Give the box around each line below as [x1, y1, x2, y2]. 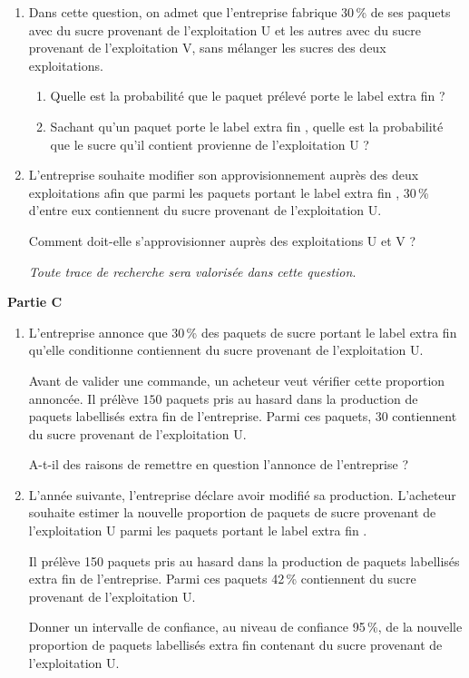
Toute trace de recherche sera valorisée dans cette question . [28, 261, 357, 280]
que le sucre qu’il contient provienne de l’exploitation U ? [50, 134, 369, 153]
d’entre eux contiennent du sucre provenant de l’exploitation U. [28, 201, 382, 220]
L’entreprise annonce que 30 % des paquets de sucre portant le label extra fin [28, 322, 457, 341]
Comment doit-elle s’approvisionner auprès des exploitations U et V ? [28, 231, 416, 250]
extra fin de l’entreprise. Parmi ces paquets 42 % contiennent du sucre [28, 569, 416, 588]
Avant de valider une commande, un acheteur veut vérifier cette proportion [28, 370, 445, 389]
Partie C [7, 292, 63, 311]
